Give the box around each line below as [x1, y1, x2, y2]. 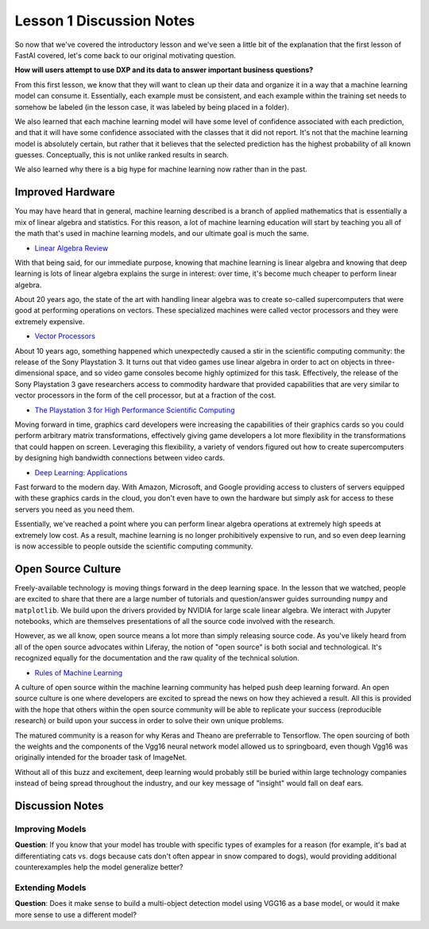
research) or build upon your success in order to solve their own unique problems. [14, 716, 284, 726]
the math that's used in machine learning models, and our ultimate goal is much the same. [14, 229, 309, 238]
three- [374, 358, 396, 367]
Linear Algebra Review [34, 243, 109, 253]
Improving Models [14, 823, 87, 834]
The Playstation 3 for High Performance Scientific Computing [34, 405, 235, 415]
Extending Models [14, 882, 87, 893]
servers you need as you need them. [14, 505, 135, 514]
